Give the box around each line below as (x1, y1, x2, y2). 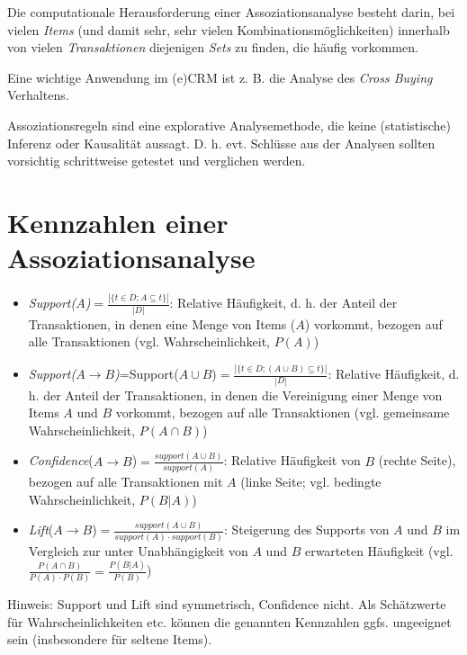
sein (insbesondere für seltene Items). (7, 630, 212, 649)
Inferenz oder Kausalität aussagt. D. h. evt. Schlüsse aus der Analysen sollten (7, 133, 436, 152)
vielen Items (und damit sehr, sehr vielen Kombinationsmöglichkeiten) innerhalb (7, 20, 450, 39)
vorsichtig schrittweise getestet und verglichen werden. (7, 151, 306, 170)
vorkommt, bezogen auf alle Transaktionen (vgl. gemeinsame (115, 403, 450, 422)
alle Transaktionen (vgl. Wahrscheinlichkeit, (28, 332, 271, 351)
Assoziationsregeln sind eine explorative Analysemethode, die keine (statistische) (7, 115, 451, 134)
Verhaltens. (7, 85, 69, 104)
